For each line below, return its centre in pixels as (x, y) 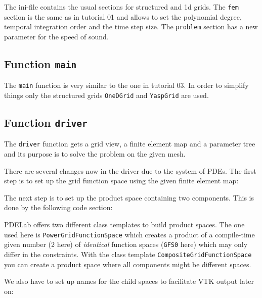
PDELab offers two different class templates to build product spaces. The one (124, 224)
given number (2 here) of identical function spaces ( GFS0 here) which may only (126, 244)
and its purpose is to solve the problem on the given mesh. (95, 154)
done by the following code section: (58, 207)
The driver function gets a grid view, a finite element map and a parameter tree (130, 144)
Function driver (46, 122)
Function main (40, 63)
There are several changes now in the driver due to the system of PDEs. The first (130, 170)
